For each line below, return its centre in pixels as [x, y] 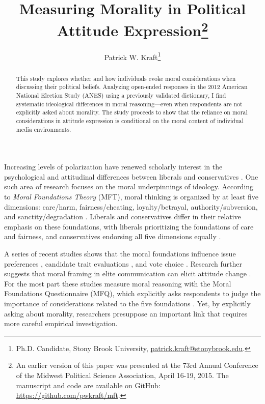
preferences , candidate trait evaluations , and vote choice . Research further [123, 263]
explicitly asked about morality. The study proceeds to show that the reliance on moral [132, 112]
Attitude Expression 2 [132, 29]
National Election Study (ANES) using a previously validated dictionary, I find [121, 95]
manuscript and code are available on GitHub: [88, 385]
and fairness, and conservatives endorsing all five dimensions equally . [113, 236]
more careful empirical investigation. [61, 323]
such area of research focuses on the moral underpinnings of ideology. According [129, 186]
